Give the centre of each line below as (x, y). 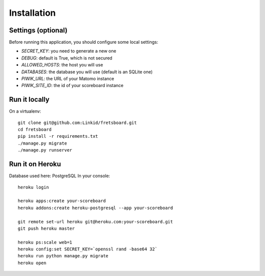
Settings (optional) (38, 30)
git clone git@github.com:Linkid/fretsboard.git (77, 123)
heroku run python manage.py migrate (63, 256)
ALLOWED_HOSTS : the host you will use (62, 65)
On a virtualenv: (25, 111)
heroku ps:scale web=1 (45, 242)
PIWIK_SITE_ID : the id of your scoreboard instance (72, 86)
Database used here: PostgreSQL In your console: (60, 176)
